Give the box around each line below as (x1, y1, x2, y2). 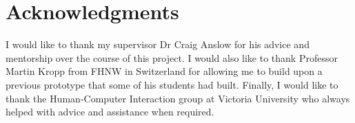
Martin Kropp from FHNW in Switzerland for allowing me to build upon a (6, 64, 323, 78)
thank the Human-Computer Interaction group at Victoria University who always (6, 91, 350, 105)
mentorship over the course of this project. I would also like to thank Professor (6, 50, 338, 65)
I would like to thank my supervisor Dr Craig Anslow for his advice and (6, 37, 310, 52)
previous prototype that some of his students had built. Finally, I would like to (6, 77, 338, 91)
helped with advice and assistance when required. (6, 104, 214, 119)
